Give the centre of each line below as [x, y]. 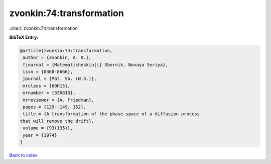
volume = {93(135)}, [48, 128]
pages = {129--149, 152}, [54, 107]
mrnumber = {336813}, [49, 93]
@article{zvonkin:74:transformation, [66, 51]
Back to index [23, 155]
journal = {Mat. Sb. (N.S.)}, [60, 79]
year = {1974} [40, 135]
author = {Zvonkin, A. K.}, [57, 58]
